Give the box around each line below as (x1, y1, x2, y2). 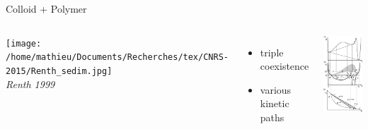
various (260, 82, 292, 97)
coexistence (260, 59, 309, 73)
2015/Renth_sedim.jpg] (6, 66, 113, 76)
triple (260, 44, 284, 59)
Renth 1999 (6, 76, 55, 91)
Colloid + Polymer (6, 1, 87, 16)
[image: (6, 38, 42, 49)
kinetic (260, 96, 289, 111)
